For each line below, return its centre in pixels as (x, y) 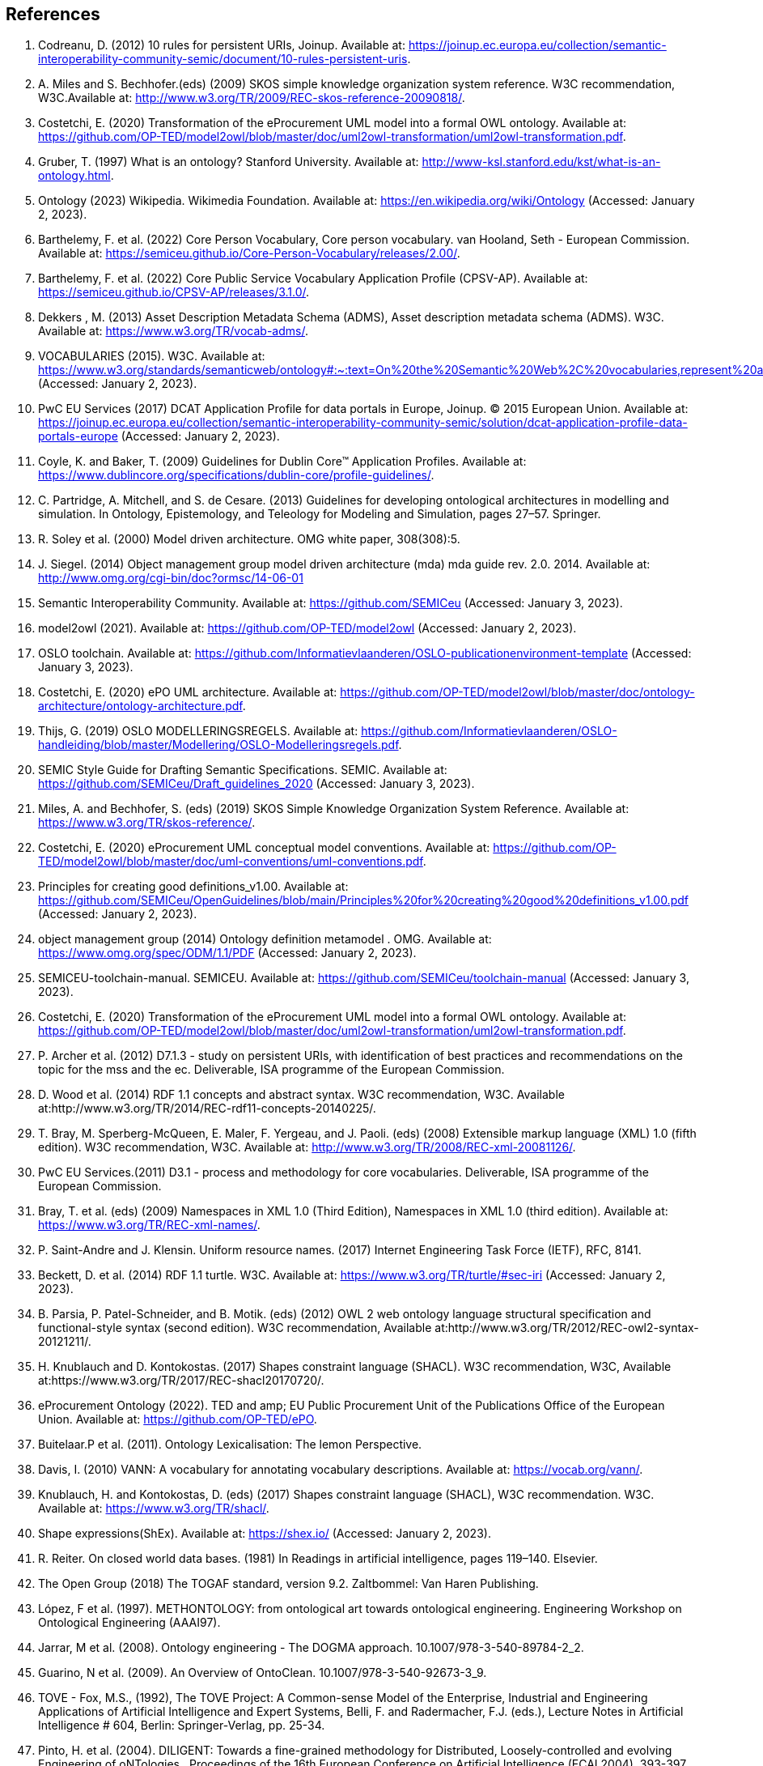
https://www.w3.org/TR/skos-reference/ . (147, 823)
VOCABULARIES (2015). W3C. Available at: (152, 356)
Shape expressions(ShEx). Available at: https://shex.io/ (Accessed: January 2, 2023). (265, 1534)
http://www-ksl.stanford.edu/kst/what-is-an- (541, 162)
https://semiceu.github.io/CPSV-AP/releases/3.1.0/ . (174, 292)
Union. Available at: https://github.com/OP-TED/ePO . (178, 1419)
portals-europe (78, 436)
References (53, 14)
